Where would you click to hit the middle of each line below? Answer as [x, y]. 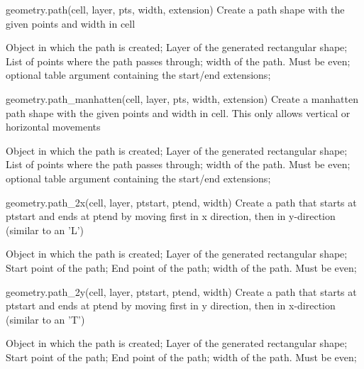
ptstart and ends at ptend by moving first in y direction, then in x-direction [171, 305]
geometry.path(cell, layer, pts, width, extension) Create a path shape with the [175, 9]
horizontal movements [53, 127]
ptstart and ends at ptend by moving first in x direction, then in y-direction [171, 216]
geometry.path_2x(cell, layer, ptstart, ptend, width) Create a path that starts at [181, 202]
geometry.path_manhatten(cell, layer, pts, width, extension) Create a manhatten [182, 98]
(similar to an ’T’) [45, 319]
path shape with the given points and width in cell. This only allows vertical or [178, 112]
